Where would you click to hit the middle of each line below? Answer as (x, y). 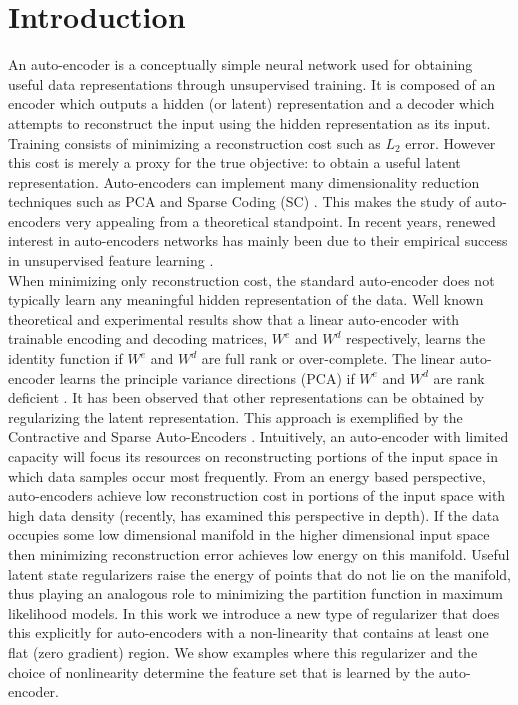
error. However (450, 142)
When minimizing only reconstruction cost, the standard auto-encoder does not (251, 279)
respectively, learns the (416, 338)
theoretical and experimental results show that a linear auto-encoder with (234, 318)
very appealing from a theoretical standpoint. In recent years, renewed (280, 220)
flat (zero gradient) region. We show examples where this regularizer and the (243, 651)
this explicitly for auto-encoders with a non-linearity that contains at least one (248, 632)
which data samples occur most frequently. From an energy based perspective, (247, 475)
